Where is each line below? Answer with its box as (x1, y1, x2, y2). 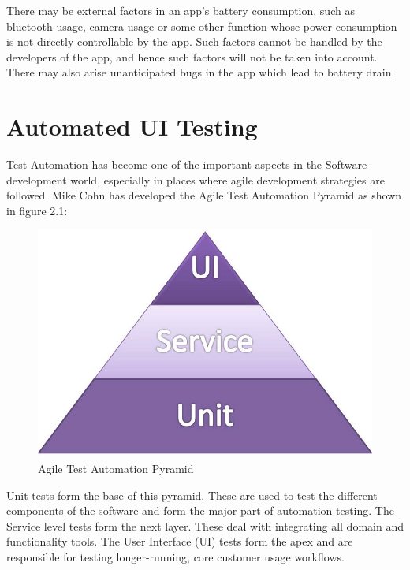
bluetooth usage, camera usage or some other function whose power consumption (6, 17, 397, 34)
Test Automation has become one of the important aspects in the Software (6, 156, 367, 173)
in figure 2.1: (6, 202, 68, 218)
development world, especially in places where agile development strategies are (6, 171, 385, 188)
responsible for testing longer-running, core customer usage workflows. (6, 548, 345, 564)
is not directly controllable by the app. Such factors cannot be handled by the (6, 33, 382, 50)
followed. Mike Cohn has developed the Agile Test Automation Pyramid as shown (6, 187, 402, 203)
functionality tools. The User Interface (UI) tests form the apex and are (6, 533, 353, 550)
